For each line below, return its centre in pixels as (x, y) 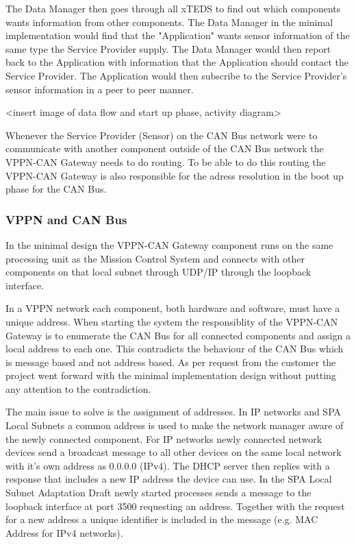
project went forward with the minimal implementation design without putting (171, 375)
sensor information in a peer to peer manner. (100, 89)
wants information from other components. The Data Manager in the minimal (169, 22)
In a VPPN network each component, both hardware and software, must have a (173, 308)
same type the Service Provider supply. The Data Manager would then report (168, 48)
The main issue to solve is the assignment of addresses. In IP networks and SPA (174, 412)
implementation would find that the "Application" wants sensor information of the (178, 35)
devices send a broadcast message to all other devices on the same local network (174, 452)
